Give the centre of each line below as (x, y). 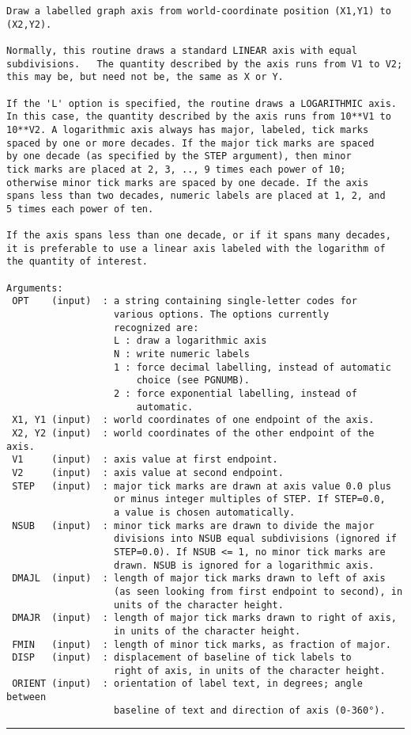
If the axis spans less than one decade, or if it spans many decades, (199, 236)
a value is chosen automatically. (205, 512)
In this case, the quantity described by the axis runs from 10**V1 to (199, 117)
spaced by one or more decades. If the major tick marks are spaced (190, 143)
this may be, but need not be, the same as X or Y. (145, 77)
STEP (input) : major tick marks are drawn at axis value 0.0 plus (202, 486)
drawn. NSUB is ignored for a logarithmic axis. (244, 565)
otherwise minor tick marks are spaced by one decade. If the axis (188, 183)
